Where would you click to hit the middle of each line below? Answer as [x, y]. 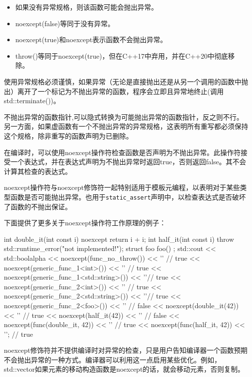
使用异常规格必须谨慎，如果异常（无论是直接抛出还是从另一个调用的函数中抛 [126, 81]
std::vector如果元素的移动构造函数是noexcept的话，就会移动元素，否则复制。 [124, 369]
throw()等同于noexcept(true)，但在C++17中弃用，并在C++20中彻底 [122, 55]
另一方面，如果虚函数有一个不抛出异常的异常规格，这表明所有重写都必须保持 [126, 126]
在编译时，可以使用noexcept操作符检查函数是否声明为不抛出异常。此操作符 [122, 152]
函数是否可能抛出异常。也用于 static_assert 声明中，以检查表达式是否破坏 [128, 196]
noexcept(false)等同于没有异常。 [65, 23]
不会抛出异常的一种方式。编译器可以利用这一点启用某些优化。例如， [112, 359]
